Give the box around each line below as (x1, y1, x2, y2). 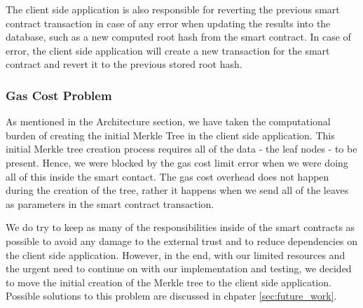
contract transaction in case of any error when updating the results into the (6, 15, 331, 30)
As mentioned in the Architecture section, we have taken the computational (6, 114, 331, 129)
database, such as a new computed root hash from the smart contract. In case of (6, 29, 351, 44)
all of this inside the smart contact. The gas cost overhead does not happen (6, 169, 329, 183)
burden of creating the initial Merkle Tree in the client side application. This (6, 127, 335, 142)
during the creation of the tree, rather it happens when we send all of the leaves (6, 183, 349, 197)
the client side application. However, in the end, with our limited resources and (6, 247, 345, 262)
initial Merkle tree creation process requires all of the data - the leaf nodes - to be (6, 141, 357, 156)
